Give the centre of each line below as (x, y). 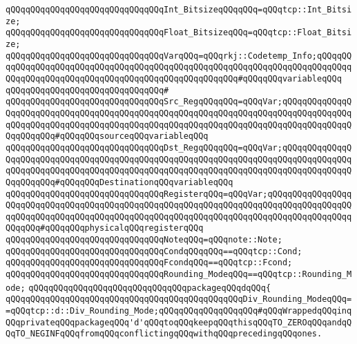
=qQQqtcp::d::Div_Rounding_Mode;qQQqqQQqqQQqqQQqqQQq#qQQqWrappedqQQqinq (179, 311)
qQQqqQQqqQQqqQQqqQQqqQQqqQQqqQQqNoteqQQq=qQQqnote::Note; (144, 240)
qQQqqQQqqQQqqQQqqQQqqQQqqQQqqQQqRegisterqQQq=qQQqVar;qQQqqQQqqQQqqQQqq (179, 194)
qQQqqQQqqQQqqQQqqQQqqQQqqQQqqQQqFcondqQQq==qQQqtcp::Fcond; (149, 263)
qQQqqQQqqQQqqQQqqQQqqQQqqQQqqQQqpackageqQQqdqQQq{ (150, 288)
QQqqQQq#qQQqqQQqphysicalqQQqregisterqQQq (105, 228)
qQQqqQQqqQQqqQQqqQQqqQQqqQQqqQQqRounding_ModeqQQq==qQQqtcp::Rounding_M (179, 275)
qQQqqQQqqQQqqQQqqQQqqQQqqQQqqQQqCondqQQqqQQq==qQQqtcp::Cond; (154, 251)
